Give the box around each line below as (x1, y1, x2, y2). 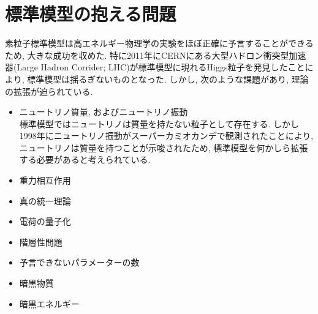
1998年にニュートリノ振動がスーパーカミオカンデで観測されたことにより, (19, 129, 314, 142)
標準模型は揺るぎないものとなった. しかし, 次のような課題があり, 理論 (27, 72, 309, 85)
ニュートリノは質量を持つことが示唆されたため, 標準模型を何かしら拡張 (19, 141, 308, 154)
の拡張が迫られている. (5, 84, 93, 97)
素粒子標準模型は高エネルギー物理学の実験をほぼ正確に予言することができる (5, 37, 314, 50)
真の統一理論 (19, 194, 71, 207)
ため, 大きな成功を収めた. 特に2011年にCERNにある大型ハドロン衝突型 (5, 48, 289, 61)
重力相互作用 (19, 174, 71, 187)
